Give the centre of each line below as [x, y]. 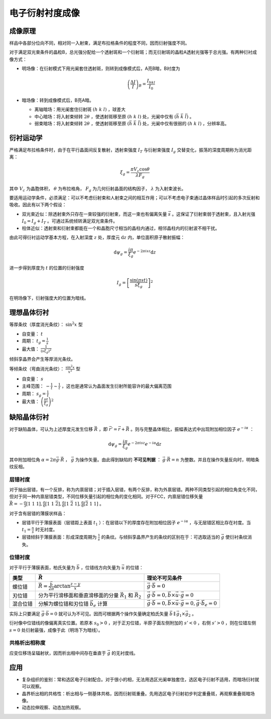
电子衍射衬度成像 [45, 13]
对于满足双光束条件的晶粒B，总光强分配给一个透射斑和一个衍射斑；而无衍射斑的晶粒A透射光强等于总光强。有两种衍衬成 [133, 52]
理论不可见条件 [165, 578]
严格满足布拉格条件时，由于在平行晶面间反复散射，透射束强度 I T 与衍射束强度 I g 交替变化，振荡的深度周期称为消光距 [130, 150]
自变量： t [32, 334]
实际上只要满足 [25, 613]
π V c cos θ [140, 170]
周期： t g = [34, 341]
